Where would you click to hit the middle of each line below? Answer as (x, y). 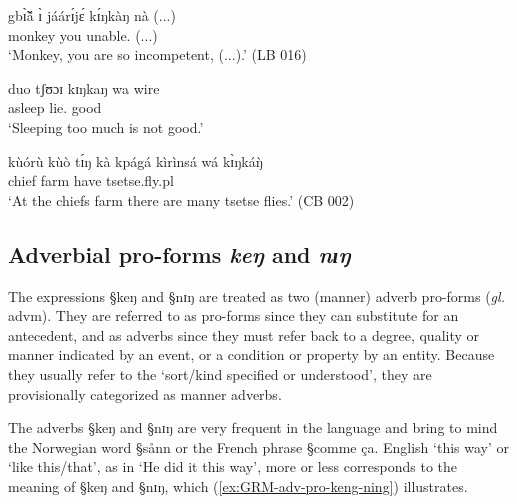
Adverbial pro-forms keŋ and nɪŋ (179, 253)
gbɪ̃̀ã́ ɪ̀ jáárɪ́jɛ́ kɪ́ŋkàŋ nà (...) (92, 15)
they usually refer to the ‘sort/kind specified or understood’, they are (220, 373)
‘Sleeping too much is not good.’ (106, 126)
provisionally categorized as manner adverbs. (145, 393)
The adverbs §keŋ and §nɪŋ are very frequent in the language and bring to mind (253, 427)
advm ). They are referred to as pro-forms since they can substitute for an (233, 315)
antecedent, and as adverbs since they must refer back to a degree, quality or (244, 334)
